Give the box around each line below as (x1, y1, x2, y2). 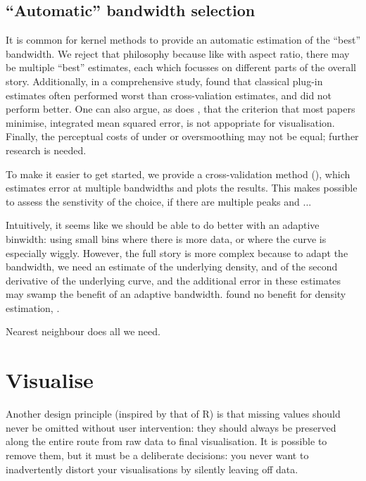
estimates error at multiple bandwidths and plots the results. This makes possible (6, 180, 358, 195)
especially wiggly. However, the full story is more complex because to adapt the (6, 245, 348, 260)
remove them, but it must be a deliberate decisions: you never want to (6, 447, 309, 462)
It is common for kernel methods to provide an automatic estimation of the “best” (6, 32, 360, 47)
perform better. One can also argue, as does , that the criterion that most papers (6, 101, 355, 116)
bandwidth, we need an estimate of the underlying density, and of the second (6, 259, 338, 274)
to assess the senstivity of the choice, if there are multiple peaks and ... (6, 194, 312, 208)
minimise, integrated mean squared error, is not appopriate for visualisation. (6, 115, 335, 130)
